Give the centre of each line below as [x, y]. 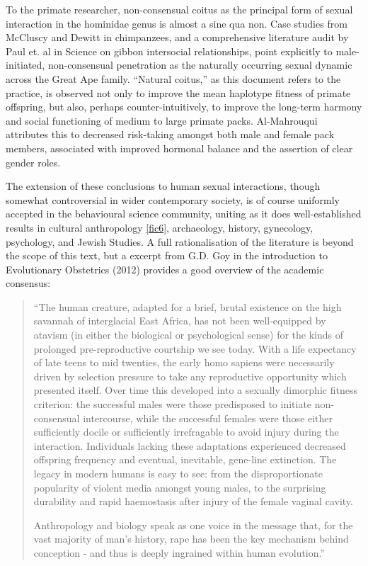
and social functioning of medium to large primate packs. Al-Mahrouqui [162, 120]
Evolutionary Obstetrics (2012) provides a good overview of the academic [165, 269]
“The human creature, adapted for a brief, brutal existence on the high [188, 306]
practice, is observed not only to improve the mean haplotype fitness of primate [178, 92]
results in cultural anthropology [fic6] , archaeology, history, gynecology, [160, 227]
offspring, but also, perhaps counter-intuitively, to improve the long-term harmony [184, 107]
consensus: [28, 283]
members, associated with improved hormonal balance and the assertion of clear [179, 148]
